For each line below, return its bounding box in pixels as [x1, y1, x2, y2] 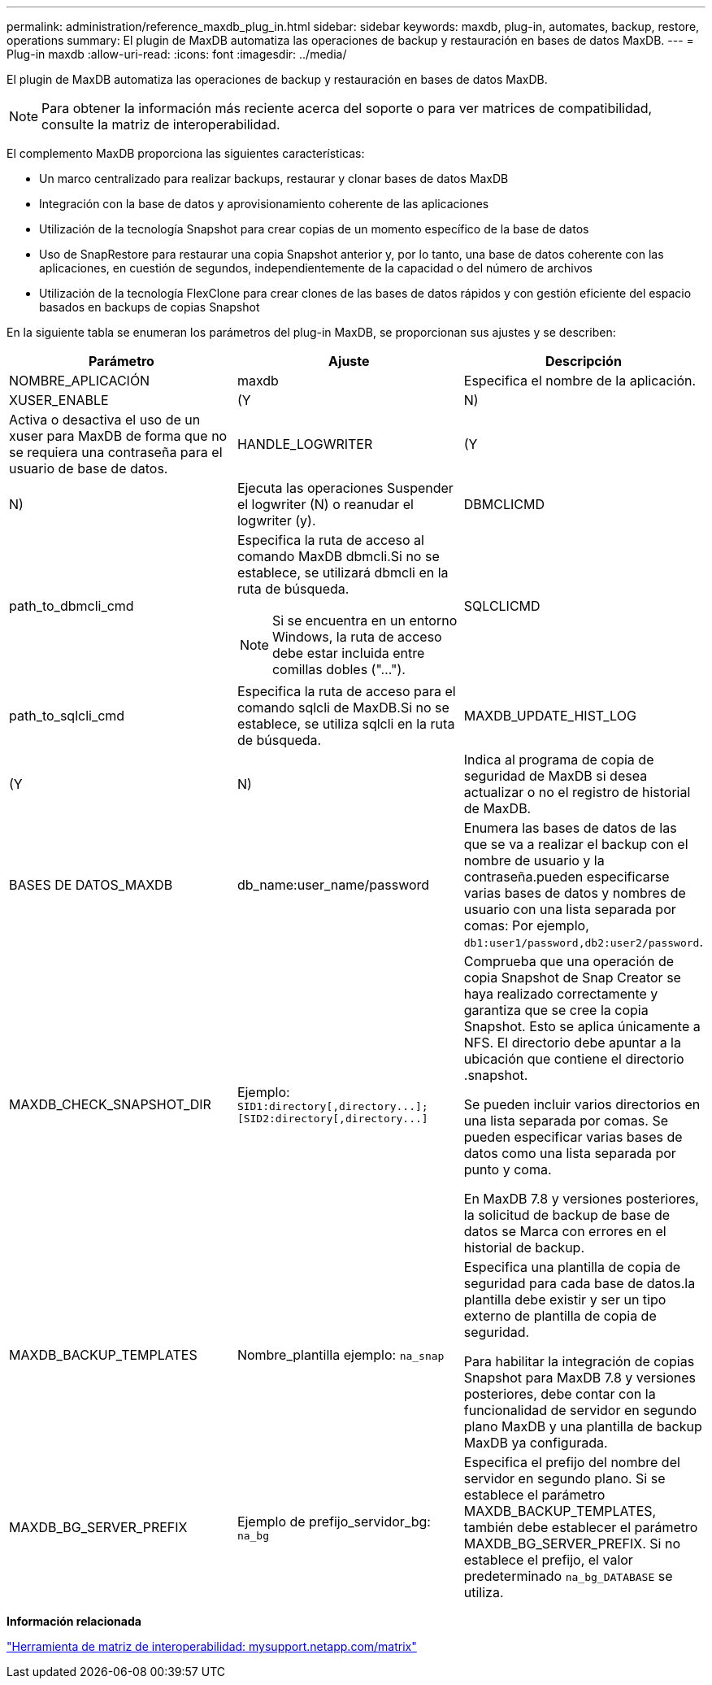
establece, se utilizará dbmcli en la [237, 564, 449, 581]
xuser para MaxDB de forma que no [9, 428, 228, 444]
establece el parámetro [463, 1487, 606, 1503]
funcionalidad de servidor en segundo [463, 1402, 697, 1418]
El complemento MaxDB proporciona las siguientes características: [7, 146, 365, 160]
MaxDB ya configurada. [463, 1435, 608, 1451]
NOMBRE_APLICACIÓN [9, 372, 150, 389]
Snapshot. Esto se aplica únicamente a [463, 1018, 701, 1034]
